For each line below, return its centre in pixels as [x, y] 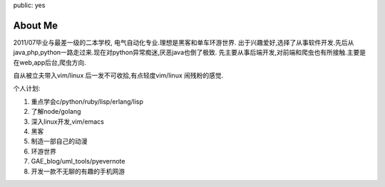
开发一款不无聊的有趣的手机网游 [78, 171]
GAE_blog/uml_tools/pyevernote [78, 161]
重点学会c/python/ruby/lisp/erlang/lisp [87, 101]
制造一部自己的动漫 [59, 141]
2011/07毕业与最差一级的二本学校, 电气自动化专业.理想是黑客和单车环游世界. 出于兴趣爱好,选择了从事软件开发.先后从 [184, 42]
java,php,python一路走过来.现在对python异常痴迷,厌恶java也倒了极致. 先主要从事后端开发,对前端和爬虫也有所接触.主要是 [190, 53]
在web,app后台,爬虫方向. [50, 62]
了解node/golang [56, 112]
